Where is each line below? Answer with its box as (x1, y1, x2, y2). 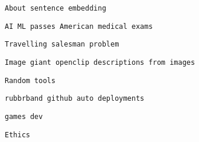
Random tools (5, 76, 56, 85)
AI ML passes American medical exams (5, 22, 153, 31)
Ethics (5, 130, 30, 139)
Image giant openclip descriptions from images (5, 58, 195, 67)
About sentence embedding (5, 4, 106, 12)
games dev (5, 112, 43, 121)
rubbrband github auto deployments (5, 94, 145, 103)
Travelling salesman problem (5, 40, 119, 49)
